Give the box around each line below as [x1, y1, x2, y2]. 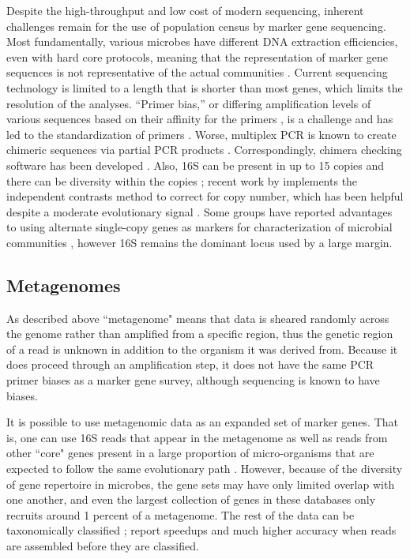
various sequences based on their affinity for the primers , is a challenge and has [6, 111, 393, 127]
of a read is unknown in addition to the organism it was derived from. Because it [6, 340, 398, 357]
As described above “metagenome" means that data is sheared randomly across [6, 310, 389, 326]
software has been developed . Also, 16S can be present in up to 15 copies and [6, 156, 384, 173]
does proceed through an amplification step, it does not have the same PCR [6, 356, 374, 373]
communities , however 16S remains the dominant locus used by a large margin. [6, 234, 393, 250]
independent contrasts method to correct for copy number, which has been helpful [6, 188, 404, 204]
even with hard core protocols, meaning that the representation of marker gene [6, 48, 389, 65]
